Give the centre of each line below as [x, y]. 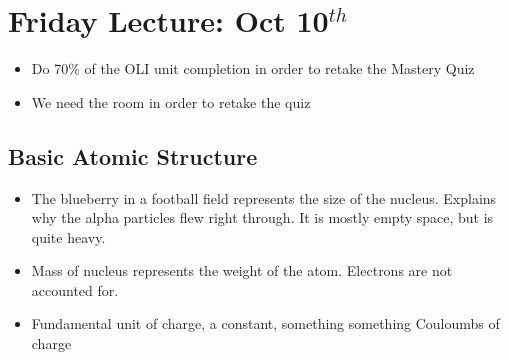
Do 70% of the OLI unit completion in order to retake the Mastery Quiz [253, 68]
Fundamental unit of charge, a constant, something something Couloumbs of [265, 323]
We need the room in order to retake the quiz [171, 101]
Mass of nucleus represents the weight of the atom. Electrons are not [242, 270]
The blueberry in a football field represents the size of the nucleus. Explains [264, 197]
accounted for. [75, 289]
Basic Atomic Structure [133, 155]
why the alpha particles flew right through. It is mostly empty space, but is [262, 217]
